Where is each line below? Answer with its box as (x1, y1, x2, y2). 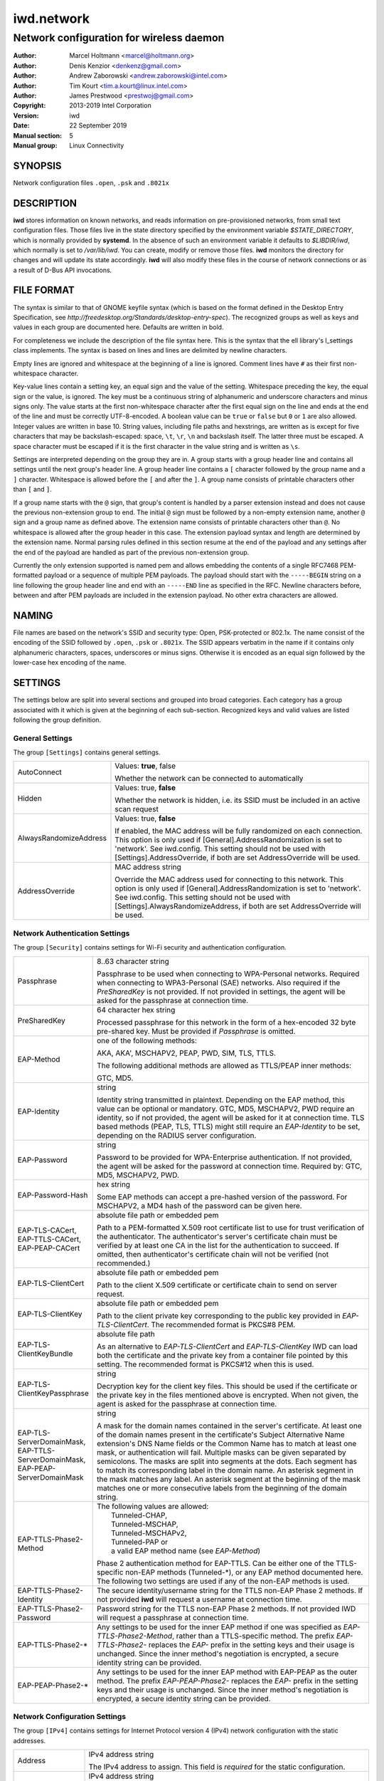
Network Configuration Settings (13, 1711, 127, 1721)
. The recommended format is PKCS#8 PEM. (146, 1319, 296, 1329)
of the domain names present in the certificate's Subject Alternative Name (97, 1429, 345, 1439)
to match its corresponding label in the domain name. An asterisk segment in (97, 1465, 353, 1475)
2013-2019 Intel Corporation (69, 101, 152, 110)
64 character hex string (97, 1004, 176, 1014)
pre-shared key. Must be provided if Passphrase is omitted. (97, 1026, 296, 1036)
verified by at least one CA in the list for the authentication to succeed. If (97, 1240, 339, 1250)
